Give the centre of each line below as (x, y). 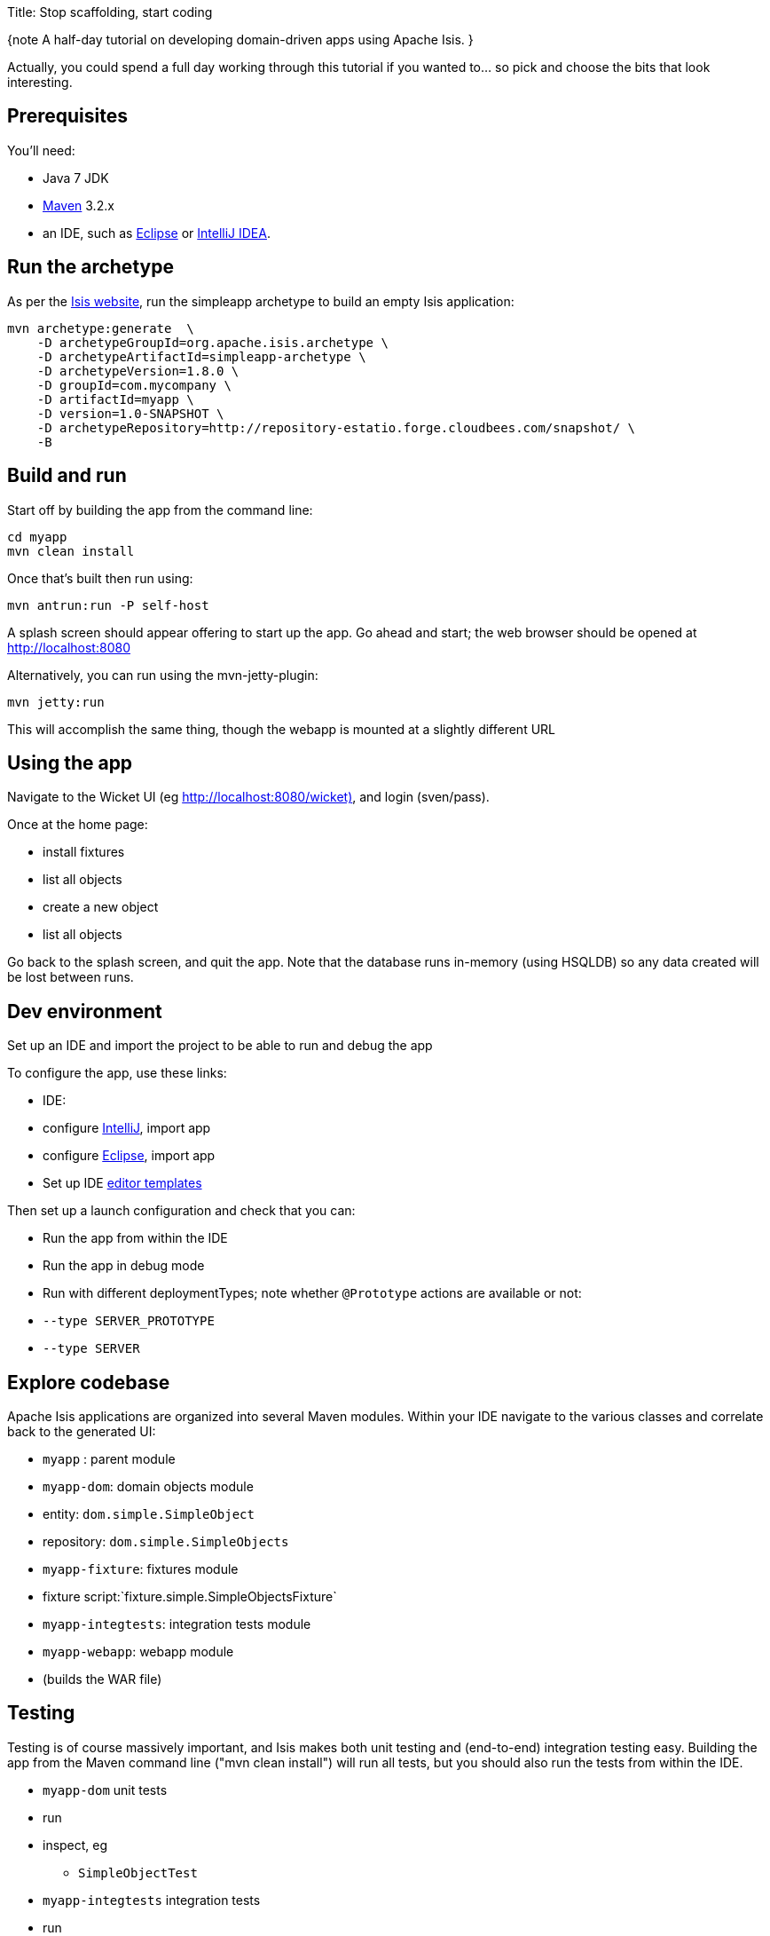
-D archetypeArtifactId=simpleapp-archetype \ (201, 356)
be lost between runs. (71, 977)
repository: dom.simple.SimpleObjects (166, 1542)
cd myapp (37, 537)
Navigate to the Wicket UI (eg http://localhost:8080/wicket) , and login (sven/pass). (248, 797)
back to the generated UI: (82, 1432)
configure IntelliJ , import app (127, 1128)
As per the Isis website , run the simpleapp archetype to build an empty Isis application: (261, 301)
